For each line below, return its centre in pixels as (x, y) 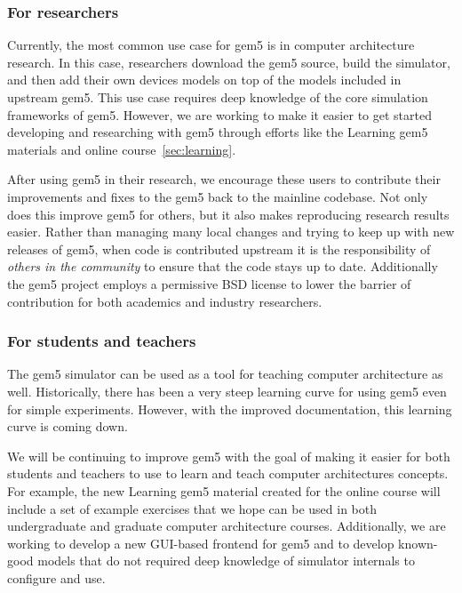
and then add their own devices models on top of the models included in (204, 80)
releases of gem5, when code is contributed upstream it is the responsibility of (219, 248)
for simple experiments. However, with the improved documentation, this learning (230, 409)
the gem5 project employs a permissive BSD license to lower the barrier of (209, 283)
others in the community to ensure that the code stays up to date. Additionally (223, 266)
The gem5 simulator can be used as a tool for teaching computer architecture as (225, 374)
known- (418, 543)
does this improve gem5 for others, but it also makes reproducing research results (228, 214)
